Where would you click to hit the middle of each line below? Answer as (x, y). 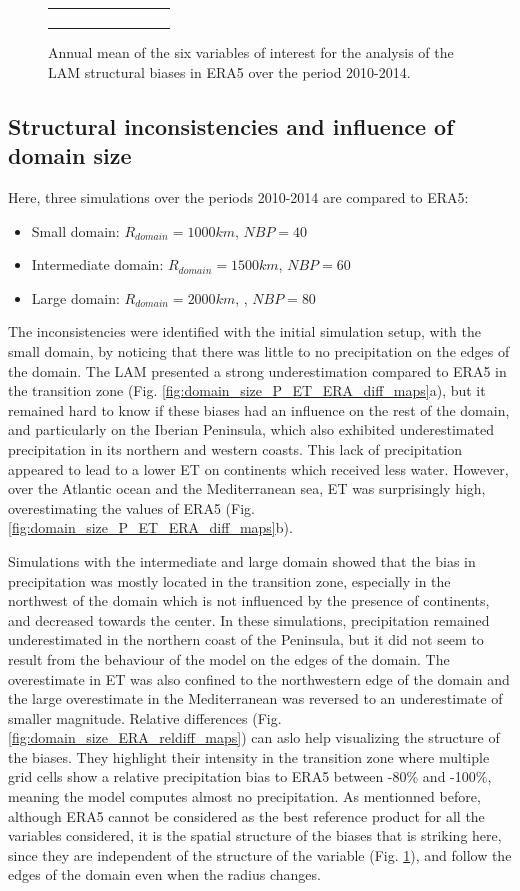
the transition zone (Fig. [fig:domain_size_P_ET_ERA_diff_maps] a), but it (247, 390)
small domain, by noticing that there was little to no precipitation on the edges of (259, 351)
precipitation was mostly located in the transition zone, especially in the (229, 580)
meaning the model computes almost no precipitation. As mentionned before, (244, 796)
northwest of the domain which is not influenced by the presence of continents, (249, 600)
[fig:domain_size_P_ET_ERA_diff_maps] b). (150, 527)
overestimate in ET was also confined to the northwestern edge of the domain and (259, 678)
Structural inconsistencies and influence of (231, 125)
